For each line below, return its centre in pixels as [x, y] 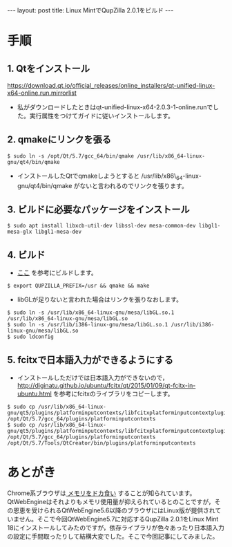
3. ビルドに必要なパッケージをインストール [98, 210]
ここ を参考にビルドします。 [57, 273]
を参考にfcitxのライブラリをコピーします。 [113, 394]
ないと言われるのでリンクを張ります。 [133, 185]
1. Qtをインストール [48, 68]
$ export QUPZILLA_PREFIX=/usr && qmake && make [78, 286]
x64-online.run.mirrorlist [42, 93]
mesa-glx [20, 232]
